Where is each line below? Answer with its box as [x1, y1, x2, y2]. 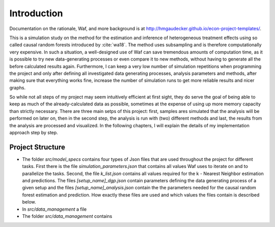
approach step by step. [9, 130, 58, 136]
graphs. [9, 84, 25, 91]
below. [22, 199, 36, 205]
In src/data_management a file [22, 206, 87, 212]
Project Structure [9, 143, 66, 151]
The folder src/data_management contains [22, 213, 113, 219]
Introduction [9, 8, 63, 19]
